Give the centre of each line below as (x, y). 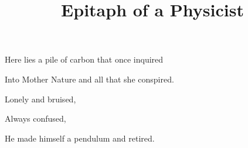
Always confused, (35, 118)
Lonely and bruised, (40, 99)
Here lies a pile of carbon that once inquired (84, 59)
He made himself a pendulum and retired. (80, 138)
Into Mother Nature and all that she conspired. (89, 79)
